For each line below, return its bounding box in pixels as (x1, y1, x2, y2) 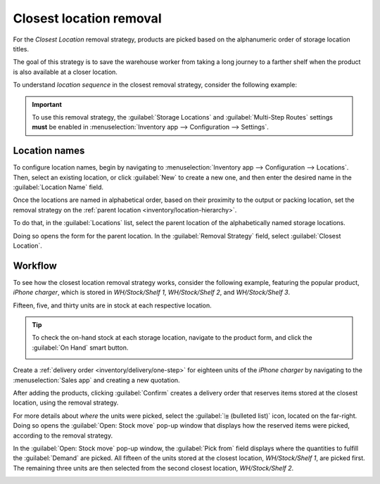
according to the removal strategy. (13, 431, 113, 440)
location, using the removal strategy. (13, 398, 119, 407)
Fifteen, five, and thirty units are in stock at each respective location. (13, 301, 213, 310)
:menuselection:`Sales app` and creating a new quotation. (13, 376, 180, 384)
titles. (13, 44, 30, 53)
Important (32, 100, 63, 108)
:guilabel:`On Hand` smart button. (32, 343, 129, 352)
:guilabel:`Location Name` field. (13, 183, 104, 191)
